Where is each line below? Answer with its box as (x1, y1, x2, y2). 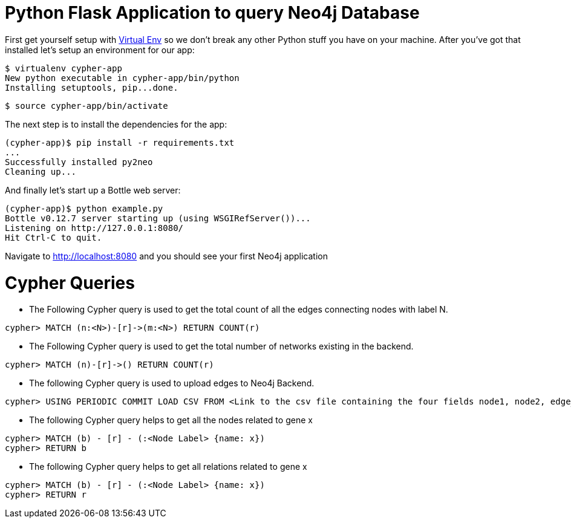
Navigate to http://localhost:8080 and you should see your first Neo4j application (5, 250, 328, 261)
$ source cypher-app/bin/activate (5, 100, 168, 111)
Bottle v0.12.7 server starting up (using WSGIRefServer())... (5, 213, 311, 223)
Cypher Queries (5, 272, 135, 293)
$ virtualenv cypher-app (5, 63, 122, 73)
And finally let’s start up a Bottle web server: (5, 184, 181, 195)
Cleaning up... (5, 166, 77, 177)
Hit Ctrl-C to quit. (5, 232, 102, 242)
